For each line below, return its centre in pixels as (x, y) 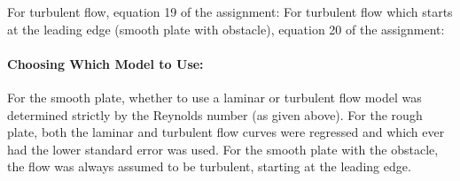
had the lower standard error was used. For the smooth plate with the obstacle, (223, 149)
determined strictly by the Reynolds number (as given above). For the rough (215, 114)
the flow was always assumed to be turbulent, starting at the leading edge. (209, 166)
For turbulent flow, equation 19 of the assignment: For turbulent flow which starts (230, 11)
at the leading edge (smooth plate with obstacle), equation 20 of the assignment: (226, 29)
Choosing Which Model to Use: (105, 63)
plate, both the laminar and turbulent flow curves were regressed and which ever (226, 132)
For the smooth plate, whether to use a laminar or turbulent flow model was (214, 97)
